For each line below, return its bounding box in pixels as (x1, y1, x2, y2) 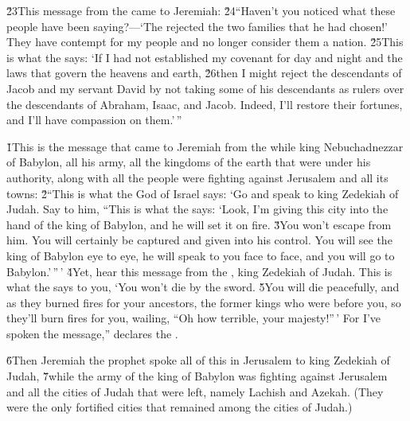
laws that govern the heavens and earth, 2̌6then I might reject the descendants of (6, 64, 402, 81)
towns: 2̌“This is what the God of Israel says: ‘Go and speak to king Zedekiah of (6, 185, 399, 201)
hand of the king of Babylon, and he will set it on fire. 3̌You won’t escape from (6, 216, 392, 232)
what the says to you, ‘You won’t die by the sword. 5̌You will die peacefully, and (6, 279, 400, 295)
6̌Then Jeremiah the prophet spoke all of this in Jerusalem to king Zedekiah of (6, 352, 390, 368)
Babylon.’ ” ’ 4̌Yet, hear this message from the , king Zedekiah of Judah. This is (6, 263, 392, 279)
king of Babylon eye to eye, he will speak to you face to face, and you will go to (6, 247, 395, 263)
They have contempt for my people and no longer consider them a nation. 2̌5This (6, 33, 404, 50)
